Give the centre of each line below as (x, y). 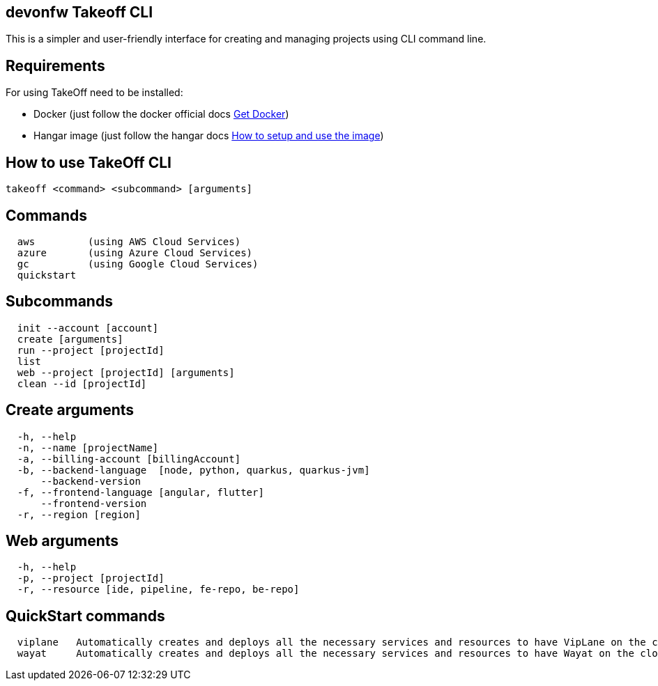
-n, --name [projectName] (88, 447)
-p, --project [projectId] (91, 578)
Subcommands (59, 302)
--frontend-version (94, 503)
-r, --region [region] (79, 514)
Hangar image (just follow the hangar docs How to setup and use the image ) (209, 136)
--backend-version (91, 481)
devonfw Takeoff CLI (79, 12)
